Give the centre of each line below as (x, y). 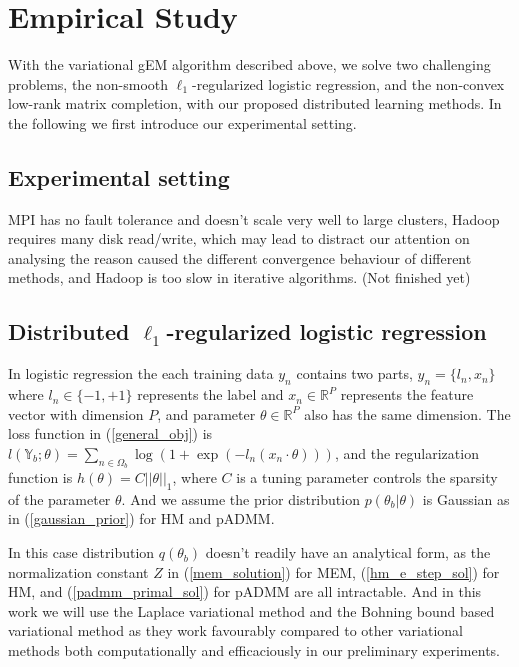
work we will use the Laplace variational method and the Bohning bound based (251, 610)
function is (40, 477)
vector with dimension (76, 413)
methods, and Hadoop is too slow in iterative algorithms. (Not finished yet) (239, 277)
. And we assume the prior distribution (240, 498)
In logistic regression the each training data (141, 373)
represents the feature (407, 394)
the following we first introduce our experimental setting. (182, 122)
